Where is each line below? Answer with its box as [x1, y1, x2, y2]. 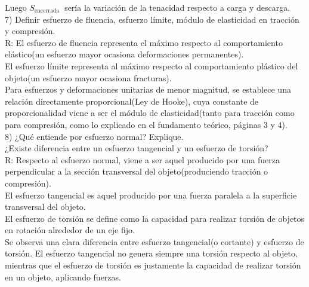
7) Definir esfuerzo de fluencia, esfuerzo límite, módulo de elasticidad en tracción [5, 13, 299, 25]
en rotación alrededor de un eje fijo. [5, 224, 135, 236]
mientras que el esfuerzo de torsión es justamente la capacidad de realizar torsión [5, 259, 301, 271]
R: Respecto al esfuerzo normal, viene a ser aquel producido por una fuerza [5, 153, 280, 166]
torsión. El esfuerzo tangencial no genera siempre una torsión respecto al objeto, [5, 247, 298, 259]
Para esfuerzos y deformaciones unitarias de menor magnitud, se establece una [5, 83, 291, 96]
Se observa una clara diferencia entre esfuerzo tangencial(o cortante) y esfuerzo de [5, 235, 304, 248]
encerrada [35, 8, 60, 14]
